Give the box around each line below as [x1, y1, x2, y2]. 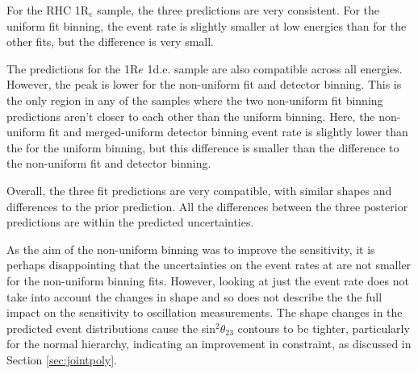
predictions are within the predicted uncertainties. [6, 214, 254, 231]
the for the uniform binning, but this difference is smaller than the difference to [6, 139, 399, 156]
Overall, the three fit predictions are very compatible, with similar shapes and [6, 181, 392, 198]
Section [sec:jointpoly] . [6, 351, 118, 368]
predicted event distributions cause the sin [6, 319, 215, 336]
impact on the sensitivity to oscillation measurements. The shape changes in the [6, 304, 403, 321]
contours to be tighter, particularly [237, 319, 410, 336]
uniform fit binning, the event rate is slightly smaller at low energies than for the [6, 17, 407, 34]
